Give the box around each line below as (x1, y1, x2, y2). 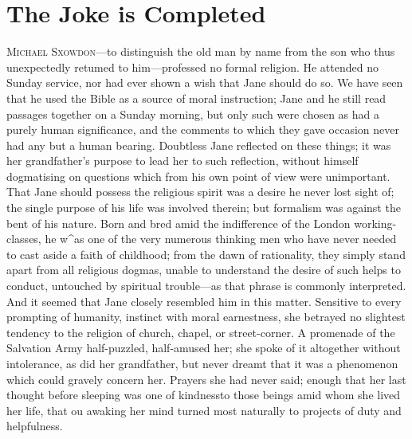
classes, (6, 230, 41, 247)
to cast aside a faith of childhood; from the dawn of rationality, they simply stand (6, 245, 406, 262)
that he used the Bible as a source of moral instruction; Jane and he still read (6, 89, 386, 106)
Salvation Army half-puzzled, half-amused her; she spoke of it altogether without (6, 339, 401, 356)
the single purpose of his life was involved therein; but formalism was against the (6, 199, 401, 216)
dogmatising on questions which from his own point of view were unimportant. (6, 167, 390, 184)
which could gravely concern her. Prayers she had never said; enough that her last (6, 370, 406, 387)
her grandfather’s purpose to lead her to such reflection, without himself (6, 152, 359, 169)
